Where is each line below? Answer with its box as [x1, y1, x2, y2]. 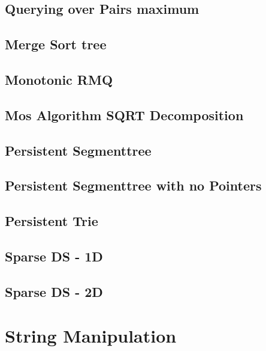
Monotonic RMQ [5, 70, 113, 88]
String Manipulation [5, 323, 177, 348]
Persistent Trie [5, 212, 98, 230]
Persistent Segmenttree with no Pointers [5, 176, 262, 195]
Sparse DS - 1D [5, 246, 103, 265]
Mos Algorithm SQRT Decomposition [5, 105, 244, 124]
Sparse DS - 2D [5, 282, 103, 301]
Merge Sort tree [5, 35, 107, 53]
